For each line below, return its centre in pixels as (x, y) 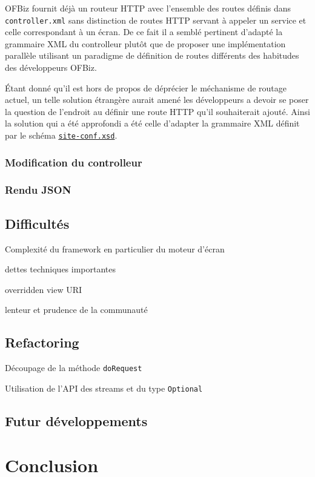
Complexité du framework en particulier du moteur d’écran (115, 248)
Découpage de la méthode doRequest (74, 368)
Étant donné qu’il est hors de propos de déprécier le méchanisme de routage (146, 87)
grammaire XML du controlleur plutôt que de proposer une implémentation (145, 43)
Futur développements (76, 420)
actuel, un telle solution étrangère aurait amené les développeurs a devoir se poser (157, 100)
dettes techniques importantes (61, 269)
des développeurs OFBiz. (51, 67)
